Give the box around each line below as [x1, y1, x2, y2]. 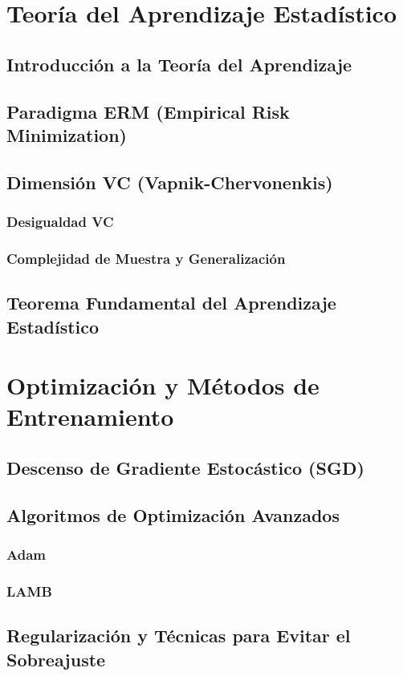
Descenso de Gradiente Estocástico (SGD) [6, 455, 364, 480]
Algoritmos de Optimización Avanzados [6, 502, 340, 527]
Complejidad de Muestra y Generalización [6, 248, 286, 268]
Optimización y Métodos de [6, 369, 320, 402]
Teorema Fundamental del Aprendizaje [6, 290, 336, 315]
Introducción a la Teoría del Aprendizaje [6, 51, 352, 76]
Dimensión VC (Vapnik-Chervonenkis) [6, 169, 333, 194]
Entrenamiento [6, 400, 174, 433]
